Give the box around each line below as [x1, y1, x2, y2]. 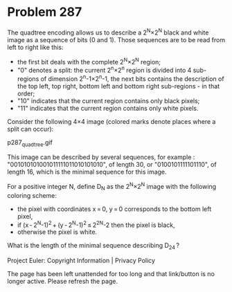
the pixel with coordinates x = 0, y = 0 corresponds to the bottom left [17, 205, 212, 213]
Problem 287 [7, 4, 82, 20]
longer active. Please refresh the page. [7, 277, 118, 286]
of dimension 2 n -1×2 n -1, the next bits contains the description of [40, 73, 224, 83]
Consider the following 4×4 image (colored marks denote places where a [7, 117, 216, 125]
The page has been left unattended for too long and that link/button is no [7, 270, 215, 278]
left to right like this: [7, 43, 64, 51]
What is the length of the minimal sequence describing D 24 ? [7, 241, 180, 251]
